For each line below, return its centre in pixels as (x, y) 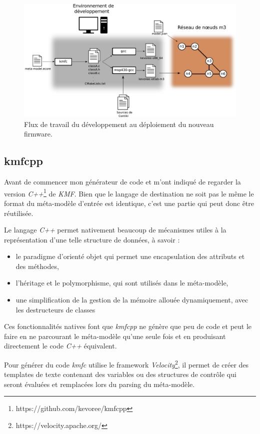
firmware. (38, 134)
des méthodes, (37, 266)
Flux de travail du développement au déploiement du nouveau (119, 124)
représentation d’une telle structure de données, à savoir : (92, 239)
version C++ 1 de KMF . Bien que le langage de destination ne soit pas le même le (129, 192)
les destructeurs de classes (55, 309)
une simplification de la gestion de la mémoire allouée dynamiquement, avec (132, 300)
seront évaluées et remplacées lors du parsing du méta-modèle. (99, 384)
